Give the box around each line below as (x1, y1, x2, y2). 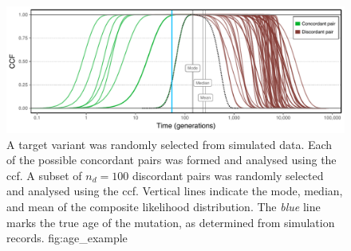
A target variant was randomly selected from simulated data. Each (6, 135, 333, 152)
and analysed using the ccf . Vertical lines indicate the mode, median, (6, 182, 343, 199)
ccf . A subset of (6, 167, 82, 183)
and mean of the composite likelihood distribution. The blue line (6, 198, 321, 214)
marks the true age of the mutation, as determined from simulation (6, 214, 335, 230)
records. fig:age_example (6, 229, 128, 246)
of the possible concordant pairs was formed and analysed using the (6, 151, 337, 168)
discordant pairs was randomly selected (132, 167, 324, 183)
